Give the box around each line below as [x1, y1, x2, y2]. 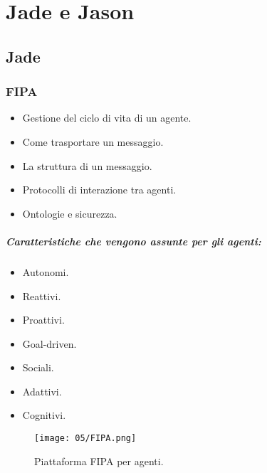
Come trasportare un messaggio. [22, 134, 164, 149]
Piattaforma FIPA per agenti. [34, 453, 164, 468]
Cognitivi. [22, 408, 66, 422]
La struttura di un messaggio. [22, 158, 152, 173]
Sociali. [22, 360, 54, 375]
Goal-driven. [22, 336, 77, 351]
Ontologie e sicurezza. [22, 206, 117, 220]
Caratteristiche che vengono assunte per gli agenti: [6, 233, 261, 248]
